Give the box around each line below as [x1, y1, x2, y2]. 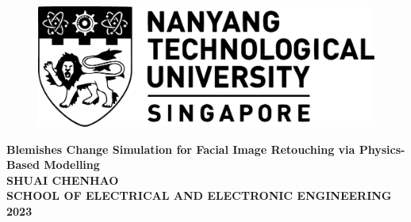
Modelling [44, 156, 100, 173]
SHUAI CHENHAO [6, 171, 119, 188]
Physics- [359, 140, 405, 157]
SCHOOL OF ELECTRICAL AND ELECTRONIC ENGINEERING [6, 187, 392, 204]
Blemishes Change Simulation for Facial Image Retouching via [6, 140, 355, 157]
